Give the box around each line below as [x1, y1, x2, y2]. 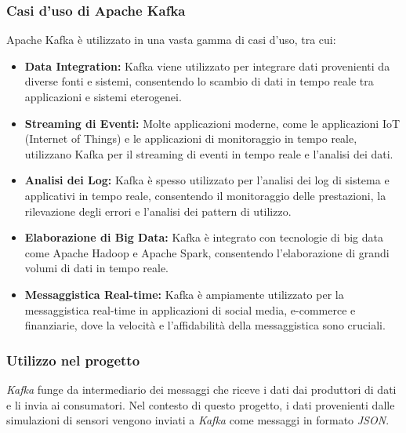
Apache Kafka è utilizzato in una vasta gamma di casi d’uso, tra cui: [6, 31, 336, 48]
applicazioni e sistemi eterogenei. [24, 89, 182, 104]
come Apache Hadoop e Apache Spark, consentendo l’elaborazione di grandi [24, 244, 390, 260]
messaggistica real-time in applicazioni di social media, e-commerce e [24, 301, 356, 318]
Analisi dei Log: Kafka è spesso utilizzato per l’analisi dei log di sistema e [24, 172, 390, 188]
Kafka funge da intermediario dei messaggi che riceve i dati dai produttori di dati [6, 380, 397, 397]
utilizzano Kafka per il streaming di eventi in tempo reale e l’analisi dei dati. [24, 145, 393, 162]
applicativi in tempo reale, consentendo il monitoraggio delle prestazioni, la [24, 187, 386, 203]
